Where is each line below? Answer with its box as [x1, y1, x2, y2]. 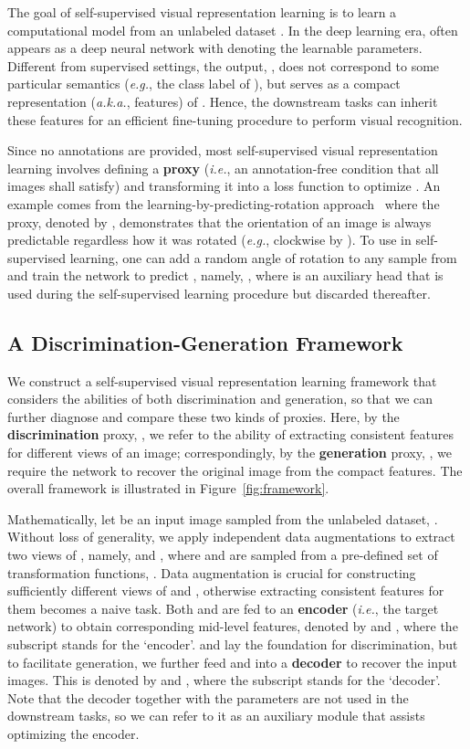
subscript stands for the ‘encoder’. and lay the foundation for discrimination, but [7, 635, 458, 654]
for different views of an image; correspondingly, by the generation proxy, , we [7, 443, 452, 462]
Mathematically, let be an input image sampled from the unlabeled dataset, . [7, 509, 438, 528]
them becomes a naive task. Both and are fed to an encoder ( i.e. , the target [7, 598, 439, 617]
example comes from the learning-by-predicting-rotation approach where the [7, 194, 440, 213]
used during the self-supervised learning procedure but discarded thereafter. [7, 283, 431, 302]
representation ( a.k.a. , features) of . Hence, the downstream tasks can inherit [7, 91, 438, 111]
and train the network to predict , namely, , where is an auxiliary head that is [7, 266, 444, 285]
